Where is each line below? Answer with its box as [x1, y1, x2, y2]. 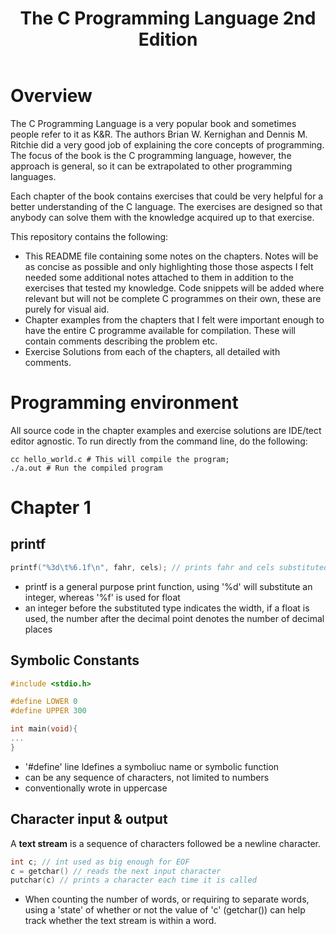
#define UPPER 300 [10, 706, 87, 716]
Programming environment [10, 392, 239, 414]
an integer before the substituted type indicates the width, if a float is [24, 602, 310, 614]
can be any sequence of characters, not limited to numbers [24, 771, 270, 783]
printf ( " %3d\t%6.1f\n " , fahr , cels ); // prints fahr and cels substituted [10, 562, 329, 572]
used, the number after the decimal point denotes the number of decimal [24, 612, 325, 624]
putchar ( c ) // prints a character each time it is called [10, 875, 257, 886]
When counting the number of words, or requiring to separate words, [24, 893, 310, 906]
